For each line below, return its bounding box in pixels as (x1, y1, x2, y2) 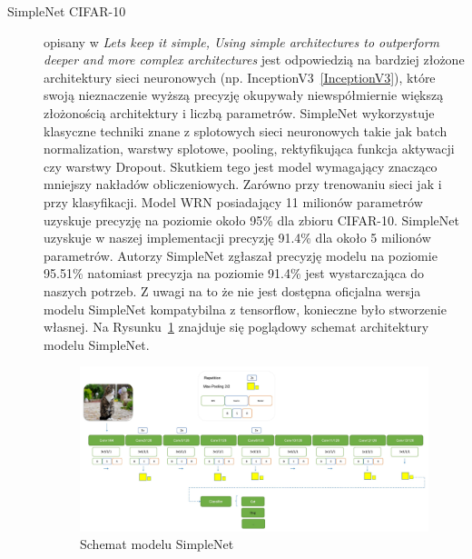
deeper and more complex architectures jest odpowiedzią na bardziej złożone (44, 50, 465, 69)
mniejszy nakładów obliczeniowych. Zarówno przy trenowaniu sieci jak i (44, 175, 442, 194)
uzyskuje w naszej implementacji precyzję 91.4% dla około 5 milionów (44, 228, 431, 247)
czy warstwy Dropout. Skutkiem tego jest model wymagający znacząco (44, 156, 438, 175)
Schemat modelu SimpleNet (80, 534, 234, 554)
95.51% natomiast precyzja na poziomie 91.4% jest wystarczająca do (44, 264, 425, 283)
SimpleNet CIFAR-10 (7, 2, 126, 20)
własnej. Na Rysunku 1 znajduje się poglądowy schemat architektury (44, 317, 429, 336)
